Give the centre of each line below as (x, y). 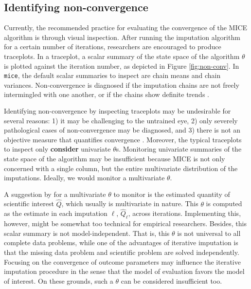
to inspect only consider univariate (57, 149)
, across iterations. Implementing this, (185, 213)
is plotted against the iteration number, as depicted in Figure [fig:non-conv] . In (122, 66)
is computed (224, 203)
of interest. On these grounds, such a (59, 280)
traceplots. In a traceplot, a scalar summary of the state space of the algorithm (122, 56)
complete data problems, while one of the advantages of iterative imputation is (121, 242)
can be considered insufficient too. (171, 280)
